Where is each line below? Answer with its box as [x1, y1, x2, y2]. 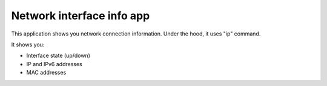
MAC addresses [26, 69, 67, 76]
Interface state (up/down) [26, 52, 91, 60]
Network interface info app [11, 9, 150, 22]
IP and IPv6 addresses [26, 60, 83, 67]
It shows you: [11, 41, 45, 48]
